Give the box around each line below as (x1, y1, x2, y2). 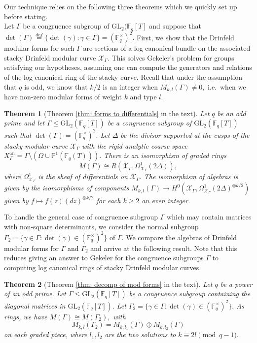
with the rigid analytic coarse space (82, 140, 187, 151)
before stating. (4, 11, 48, 21)
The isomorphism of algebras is (144, 171, 238, 182)
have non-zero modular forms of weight (4, 91, 122, 101)
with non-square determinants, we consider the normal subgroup (4, 221, 199, 231)
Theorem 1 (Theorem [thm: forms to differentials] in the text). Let (4, 108, 210, 118)
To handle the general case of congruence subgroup (4, 212, 158, 222)
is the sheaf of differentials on (38, 171, 128, 182)
